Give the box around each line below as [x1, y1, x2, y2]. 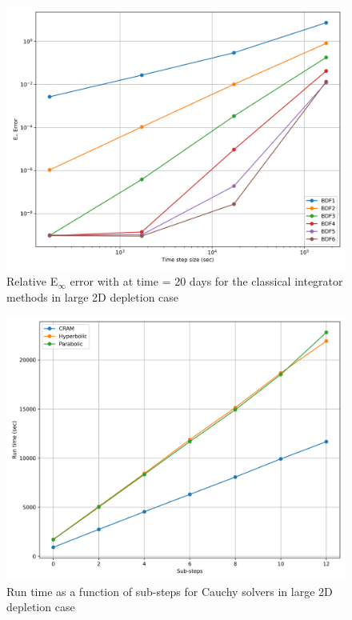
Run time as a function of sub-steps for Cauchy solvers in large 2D [6, 582, 333, 599]
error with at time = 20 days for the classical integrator [70, 273, 343, 290]
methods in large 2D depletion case [6, 288, 179, 305]
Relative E [6, 273, 58, 290]
